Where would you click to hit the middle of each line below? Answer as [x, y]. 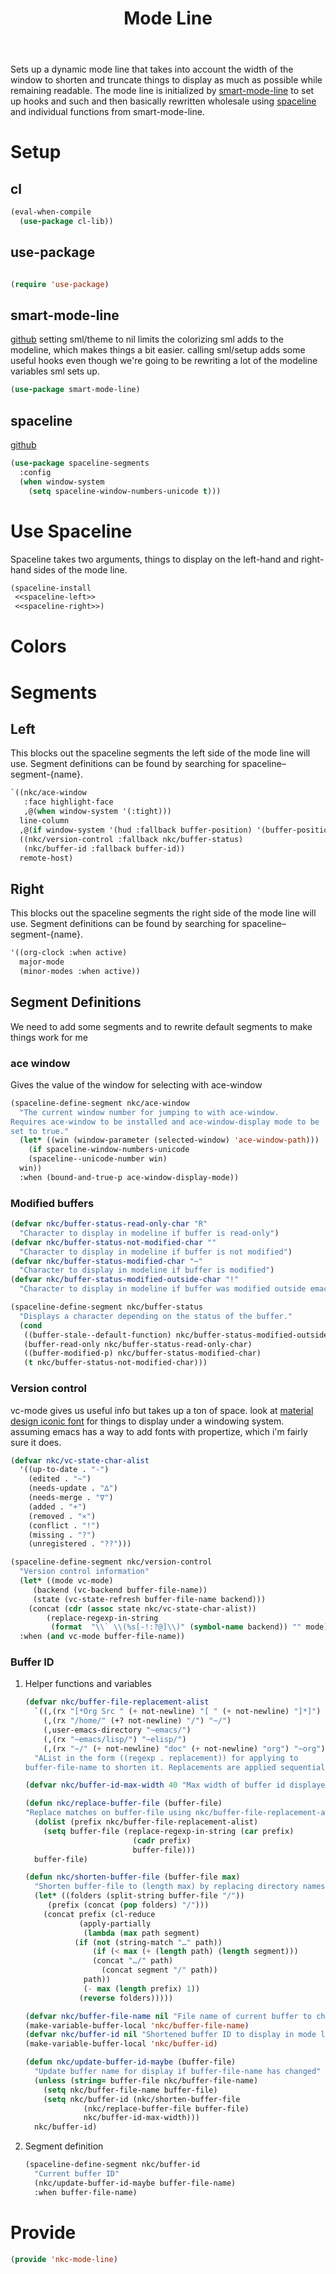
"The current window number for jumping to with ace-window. [149, 1112]
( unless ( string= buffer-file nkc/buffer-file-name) [146, 2080]
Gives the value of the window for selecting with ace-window [136, 1084]
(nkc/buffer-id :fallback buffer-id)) [104, 848]
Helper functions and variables [88, 1684]
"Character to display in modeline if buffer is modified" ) [147, 1270]
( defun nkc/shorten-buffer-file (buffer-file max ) [132, 1877]
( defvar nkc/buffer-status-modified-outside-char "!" [125, 1280]
